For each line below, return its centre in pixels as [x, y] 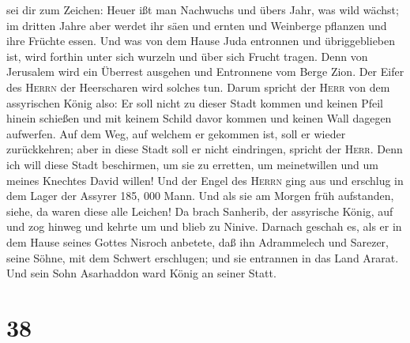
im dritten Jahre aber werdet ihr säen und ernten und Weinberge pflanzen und [197, 25]
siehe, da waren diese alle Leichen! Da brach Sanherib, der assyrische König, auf [200, 211]
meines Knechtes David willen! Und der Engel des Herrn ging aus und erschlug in [205, 180]
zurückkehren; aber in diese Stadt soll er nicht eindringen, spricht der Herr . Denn [205, 149]
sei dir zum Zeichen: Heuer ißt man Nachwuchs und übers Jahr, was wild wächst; [203, 9]
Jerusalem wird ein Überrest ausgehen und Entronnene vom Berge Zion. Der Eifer [205, 72]
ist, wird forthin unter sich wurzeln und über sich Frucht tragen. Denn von [187, 56]
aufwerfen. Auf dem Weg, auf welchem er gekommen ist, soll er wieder [176, 133]
